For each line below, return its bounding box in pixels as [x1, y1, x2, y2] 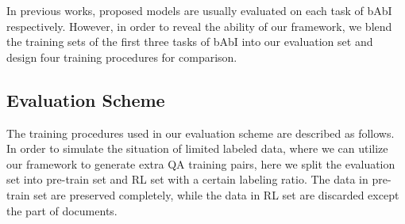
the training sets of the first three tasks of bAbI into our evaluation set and [6, 33, 373, 50]
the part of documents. [6, 202, 118, 218]
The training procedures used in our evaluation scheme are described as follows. [6, 124, 395, 141]
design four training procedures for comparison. [6, 48, 237, 65]
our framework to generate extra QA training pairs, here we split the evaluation [6, 155, 395, 172]
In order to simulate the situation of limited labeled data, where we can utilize [6, 140, 388, 157]
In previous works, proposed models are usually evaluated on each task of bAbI [6, 2, 392, 18]
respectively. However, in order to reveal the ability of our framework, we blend [6, 17, 392, 34]
